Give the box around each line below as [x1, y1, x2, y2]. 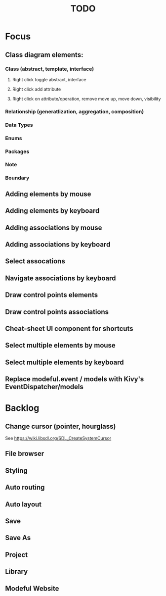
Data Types [5, 121, 33, 128]
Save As [5, 534, 31, 542]
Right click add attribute [12, 86, 61, 92]
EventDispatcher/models [5, 383, 84, 391]
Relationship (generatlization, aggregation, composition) [5, 108, 144, 115]
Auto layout [5, 500, 42, 508]
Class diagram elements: [5, 50, 83, 59]
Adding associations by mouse [5, 223, 102, 232]
